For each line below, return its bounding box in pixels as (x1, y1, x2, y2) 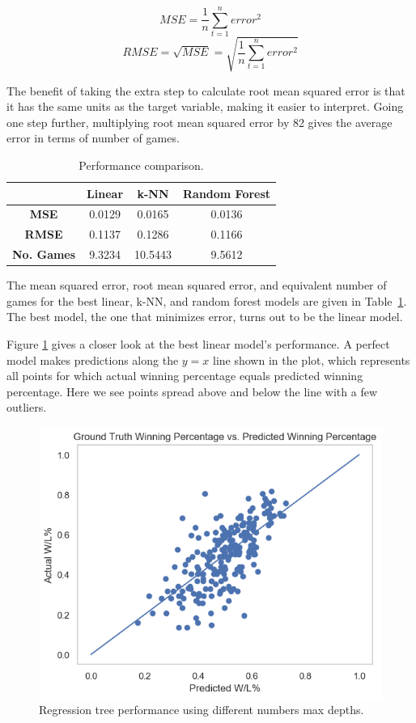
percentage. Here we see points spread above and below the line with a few (6, 383, 378, 400)
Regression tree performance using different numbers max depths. (39, 701, 364, 718)
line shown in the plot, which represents (213, 351, 410, 368)
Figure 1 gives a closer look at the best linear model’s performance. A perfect (6, 336, 390, 353)
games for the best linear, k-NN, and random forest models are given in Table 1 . (6, 292, 407, 309)
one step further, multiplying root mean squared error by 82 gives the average (6, 113, 393, 130)
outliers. (6, 399, 47, 416)
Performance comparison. (79, 157, 204, 174)
